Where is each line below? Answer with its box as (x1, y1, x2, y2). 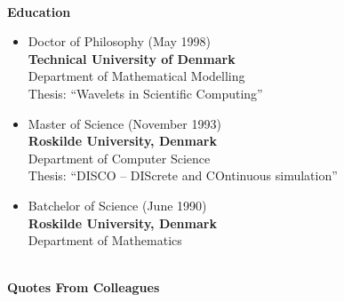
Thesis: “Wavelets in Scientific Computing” (28, 83, 263, 102)
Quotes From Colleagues (7, 278, 160, 297)
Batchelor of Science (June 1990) (28, 195, 207, 214)
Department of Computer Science (28, 148, 211, 167)
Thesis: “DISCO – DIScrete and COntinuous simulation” (28, 166, 338, 185)
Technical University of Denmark (28, 49, 236, 68)
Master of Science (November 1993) (28, 114, 221, 132)
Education (7, 2, 71, 20)
